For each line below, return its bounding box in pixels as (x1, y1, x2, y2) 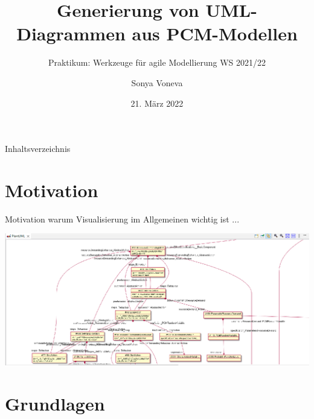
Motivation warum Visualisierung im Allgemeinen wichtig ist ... (5, 212, 240, 225)
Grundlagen (5, 391, 105, 416)
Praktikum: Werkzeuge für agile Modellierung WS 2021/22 (48, 56, 266, 69)
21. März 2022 (130, 96, 184, 109)
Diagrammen (16, 21, 126, 46)
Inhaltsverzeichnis (5, 142, 71, 155)
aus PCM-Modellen (132, 21, 298, 46)
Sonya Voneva (131, 76, 183, 89)
